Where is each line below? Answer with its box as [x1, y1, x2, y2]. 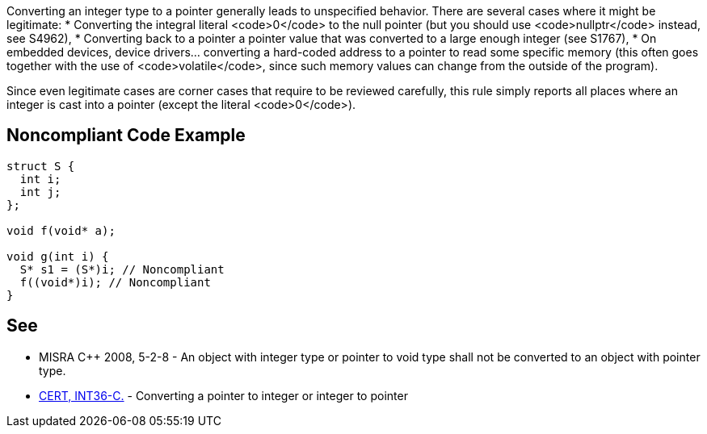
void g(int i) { [6, 249, 109, 263]
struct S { [6, 159, 75, 173]
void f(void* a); [6, 223, 116, 237]
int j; [19, 185, 61, 198]
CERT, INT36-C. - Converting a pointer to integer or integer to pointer [39, 388, 408, 403]
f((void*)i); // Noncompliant [19, 275, 211, 289]
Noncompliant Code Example [6, 125, 246, 146]
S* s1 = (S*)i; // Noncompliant [19, 262, 225, 276]
